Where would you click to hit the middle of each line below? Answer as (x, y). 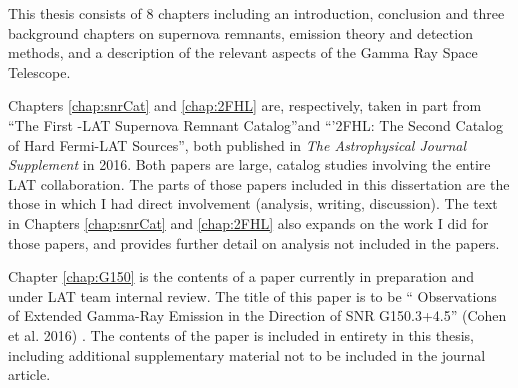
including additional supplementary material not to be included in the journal (247, 354)
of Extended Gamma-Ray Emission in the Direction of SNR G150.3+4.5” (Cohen (257, 315)
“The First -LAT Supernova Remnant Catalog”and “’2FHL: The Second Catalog (256, 124)
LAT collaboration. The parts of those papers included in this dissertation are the (259, 183)
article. (29, 374)
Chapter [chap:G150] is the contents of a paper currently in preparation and (241, 276)
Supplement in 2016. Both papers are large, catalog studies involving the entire (249, 164)
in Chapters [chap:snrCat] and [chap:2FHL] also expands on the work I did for (248, 222)
